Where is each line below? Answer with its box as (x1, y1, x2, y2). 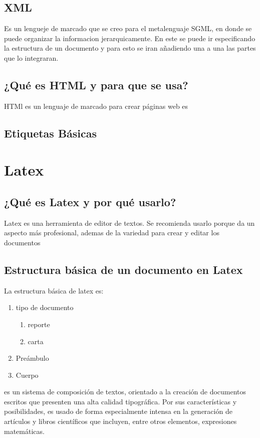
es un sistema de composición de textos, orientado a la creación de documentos (4, 386, 246, 397)
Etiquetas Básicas (4, 125, 97, 140)
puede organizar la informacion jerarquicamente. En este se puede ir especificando (4, 33, 255, 43)
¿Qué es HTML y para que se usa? (4, 77, 188, 92)
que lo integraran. (4, 52, 59, 63)
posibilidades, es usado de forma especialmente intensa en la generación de (4, 406, 232, 416)
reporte (28, 319, 50, 329)
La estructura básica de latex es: (4, 285, 104, 296)
